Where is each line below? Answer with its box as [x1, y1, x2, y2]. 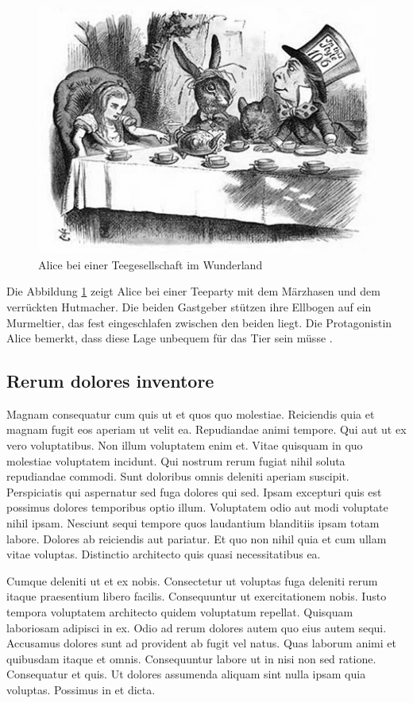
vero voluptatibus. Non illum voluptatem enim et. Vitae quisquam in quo [6, 437, 363, 454]
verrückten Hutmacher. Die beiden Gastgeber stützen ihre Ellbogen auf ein [6, 298, 372, 315]
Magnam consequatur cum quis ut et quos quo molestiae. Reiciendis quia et [6, 405, 375, 422]
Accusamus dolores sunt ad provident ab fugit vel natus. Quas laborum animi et [6, 635, 396, 651]
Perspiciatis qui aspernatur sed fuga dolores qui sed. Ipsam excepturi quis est [6, 483, 382, 500]
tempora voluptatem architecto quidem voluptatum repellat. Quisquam [6, 604, 353, 620]
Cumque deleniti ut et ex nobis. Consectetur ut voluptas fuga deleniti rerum [6, 572, 378, 589]
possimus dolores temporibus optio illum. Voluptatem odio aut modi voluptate [6, 499, 388, 516]
